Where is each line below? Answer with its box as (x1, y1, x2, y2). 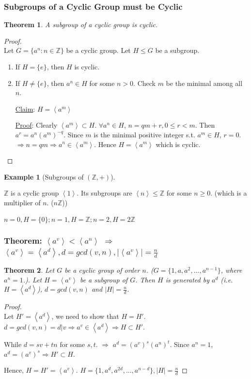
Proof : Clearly (15, 120, 58, 130)
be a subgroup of (79, 274, 128, 284)
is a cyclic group (11, 188, 59, 198)
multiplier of (4, 197, 41, 207)
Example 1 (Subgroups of (4, 171, 84, 181)
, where (220, 265, 242, 275)
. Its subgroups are (77, 188, 132, 198)
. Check (133, 78, 156, 88)
